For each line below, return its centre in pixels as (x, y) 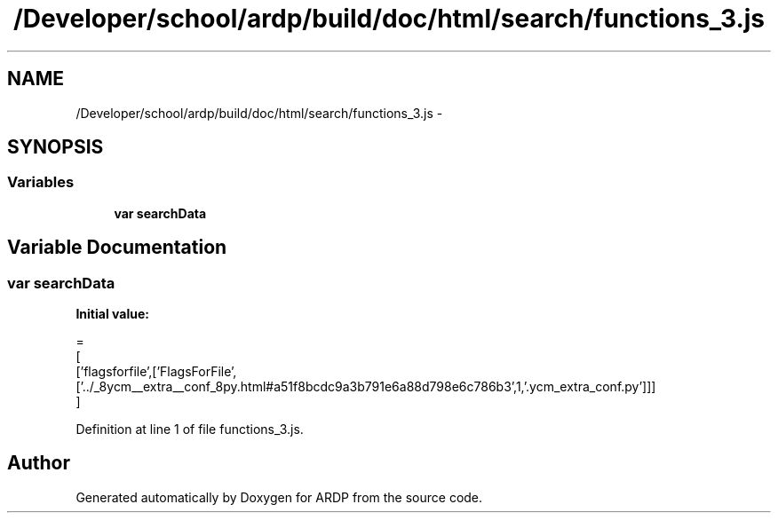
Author (39, 463)
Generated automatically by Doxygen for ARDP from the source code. (279, 497)
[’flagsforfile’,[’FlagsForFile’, (156, 372)
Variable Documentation (117, 248)
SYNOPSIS (56, 147)
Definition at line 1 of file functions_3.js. (190, 429)
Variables (41, 182)
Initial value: (112, 314)
